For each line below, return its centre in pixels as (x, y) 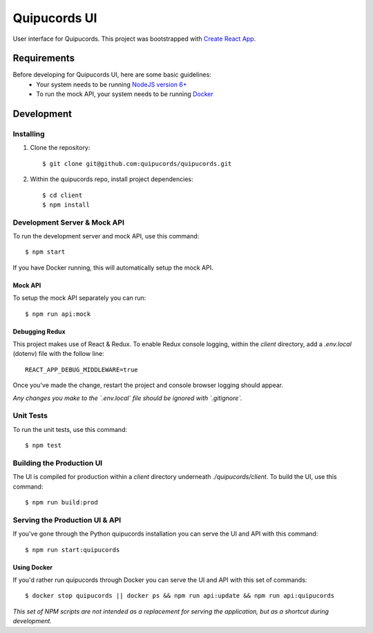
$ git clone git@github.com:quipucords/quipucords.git (137, 163)
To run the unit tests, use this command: (70, 429)
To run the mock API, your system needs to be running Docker (125, 94)
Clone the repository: (60, 148)
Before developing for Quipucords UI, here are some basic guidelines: (112, 75)
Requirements (44, 58)
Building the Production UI (58, 463)
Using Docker (33, 567)
